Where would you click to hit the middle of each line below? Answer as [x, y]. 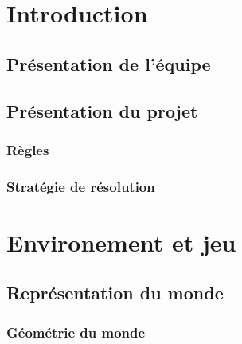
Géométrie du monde [76, 332]
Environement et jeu [121, 242]
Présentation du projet [102, 110]
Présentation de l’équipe [109, 63]
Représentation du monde [115, 293]
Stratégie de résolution [81, 186]
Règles [28, 149]
